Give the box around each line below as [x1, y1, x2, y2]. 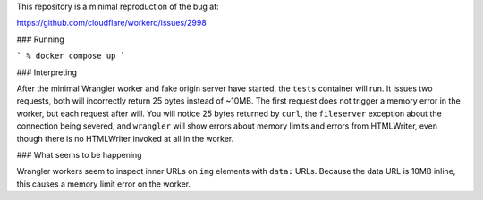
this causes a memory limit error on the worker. [16, 179, 191, 189]
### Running [16, 34, 64, 45]
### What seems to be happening [16, 149, 142, 160]
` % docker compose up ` [16, 51, 125, 62]
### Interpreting [16, 67, 78, 78]
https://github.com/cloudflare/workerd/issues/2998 [16, 18, 208, 29]
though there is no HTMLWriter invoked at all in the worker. [16, 133, 234, 144]
